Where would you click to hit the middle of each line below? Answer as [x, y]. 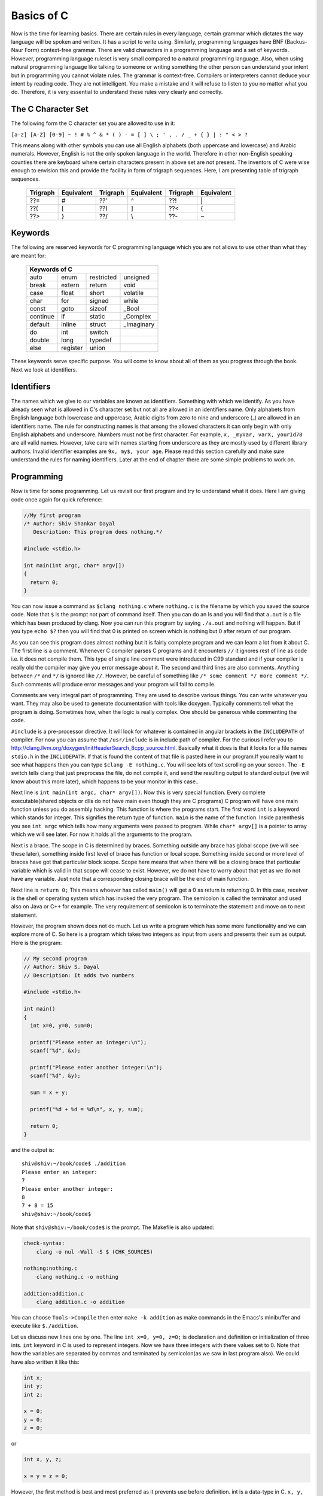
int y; [33, 1386]
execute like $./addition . [45, 1326]
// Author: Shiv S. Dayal [62, 967]
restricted [103, 277]
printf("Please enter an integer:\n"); [89, 1042]
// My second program [55, 958]
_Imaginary [139, 324]
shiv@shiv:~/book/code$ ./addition [74, 1164]
